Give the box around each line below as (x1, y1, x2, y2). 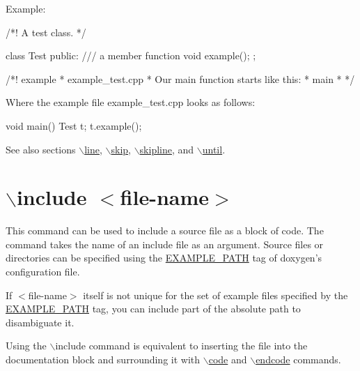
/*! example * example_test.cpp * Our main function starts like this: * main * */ (6, 71, 355, 86)
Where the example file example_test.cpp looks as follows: (6, 95, 256, 109)
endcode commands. (256, 352, 341, 367)
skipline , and (139, 142, 194, 156)
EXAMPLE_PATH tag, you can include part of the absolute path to (6, 301, 301, 316)
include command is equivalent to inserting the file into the (55, 338, 308, 353)
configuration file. (6, 264, 80, 279)
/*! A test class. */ (6, 24, 86, 39)
